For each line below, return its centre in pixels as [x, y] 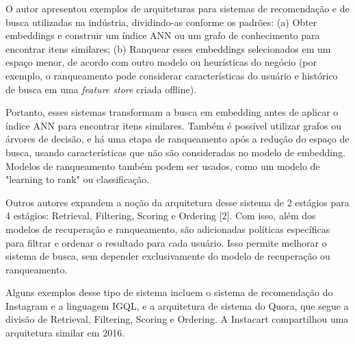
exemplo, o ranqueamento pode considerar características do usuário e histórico [172, 75]
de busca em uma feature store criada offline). [101, 89]
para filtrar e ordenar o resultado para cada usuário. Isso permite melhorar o [166, 242]
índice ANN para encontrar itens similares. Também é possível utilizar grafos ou [174, 125]
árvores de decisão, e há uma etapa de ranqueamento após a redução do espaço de [177, 139]
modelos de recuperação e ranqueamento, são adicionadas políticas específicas [168, 229]
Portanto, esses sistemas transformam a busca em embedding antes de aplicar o [172, 112]
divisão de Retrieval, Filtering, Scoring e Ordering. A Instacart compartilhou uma [177, 319]
